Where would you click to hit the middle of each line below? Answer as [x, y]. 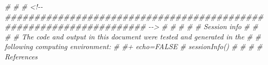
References [21, 56]
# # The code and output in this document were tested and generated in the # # [133, 36]
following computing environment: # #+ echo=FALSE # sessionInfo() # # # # [134, 46]
